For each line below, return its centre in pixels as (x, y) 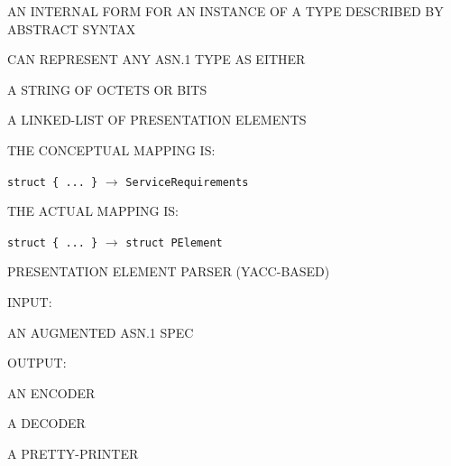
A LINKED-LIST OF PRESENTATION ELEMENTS (157, 120)
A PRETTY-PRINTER (73, 454)
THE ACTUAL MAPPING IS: (93, 211)
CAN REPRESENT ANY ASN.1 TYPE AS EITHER (156, 59)
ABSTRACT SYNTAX (72, 28)
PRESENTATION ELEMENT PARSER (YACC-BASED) (169, 271)
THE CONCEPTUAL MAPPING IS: (111, 149)
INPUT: (30, 302)
